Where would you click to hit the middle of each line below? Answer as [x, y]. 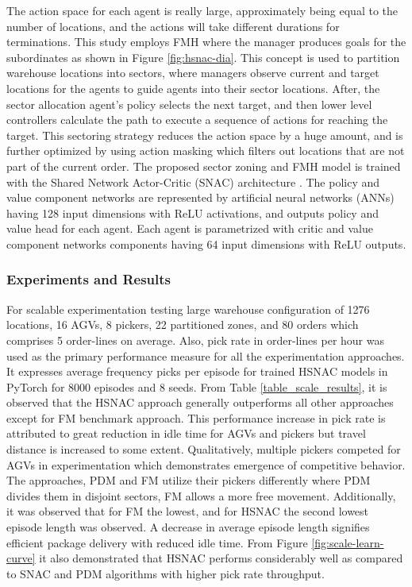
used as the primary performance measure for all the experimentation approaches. [206, 355]
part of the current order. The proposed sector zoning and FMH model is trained [204, 166]
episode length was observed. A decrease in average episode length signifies [188, 527]
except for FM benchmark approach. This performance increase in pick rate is [196, 417]
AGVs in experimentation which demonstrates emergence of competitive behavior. [206, 464]
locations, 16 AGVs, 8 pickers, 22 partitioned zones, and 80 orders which [183, 324]
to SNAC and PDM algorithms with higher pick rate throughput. [166, 573]
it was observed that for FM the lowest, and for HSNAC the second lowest [188, 511]
